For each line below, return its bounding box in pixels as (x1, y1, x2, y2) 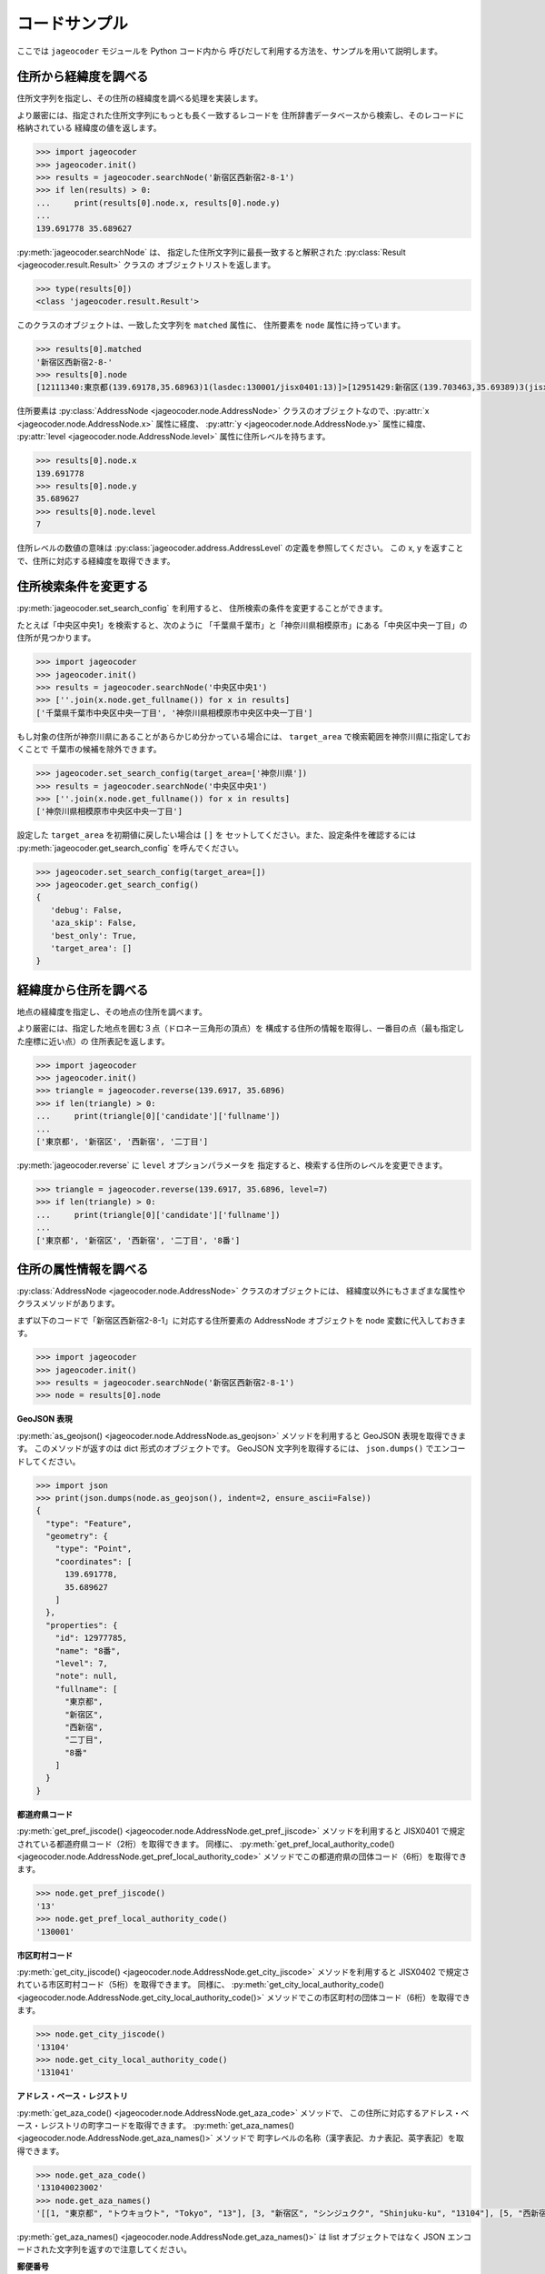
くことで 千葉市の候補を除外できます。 (16, 744, 163, 755)
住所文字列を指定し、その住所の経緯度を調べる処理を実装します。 (16, 93, 263, 104)
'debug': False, (50, 905, 123, 915)
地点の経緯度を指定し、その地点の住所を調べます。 (16, 1006, 208, 1017)
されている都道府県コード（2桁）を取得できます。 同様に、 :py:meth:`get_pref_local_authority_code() (16, 1838, 395, 1849)
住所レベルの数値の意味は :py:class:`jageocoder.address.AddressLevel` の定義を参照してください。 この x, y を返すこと (16, 542, 464, 554)
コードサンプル (16, 14, 129, 34)
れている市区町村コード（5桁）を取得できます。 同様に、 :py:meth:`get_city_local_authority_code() (16, 1979, 385, 1990)
